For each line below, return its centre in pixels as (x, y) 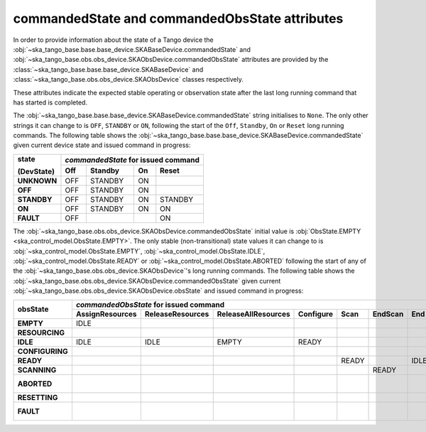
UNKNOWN (37, 180)
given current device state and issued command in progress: (102, 145)
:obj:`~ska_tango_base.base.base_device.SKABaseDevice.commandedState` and (132, 49)
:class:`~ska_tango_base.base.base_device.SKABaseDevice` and (108, 69)
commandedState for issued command (132, 160)
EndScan (388, 314)
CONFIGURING (43, 351)
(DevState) (36, 171)
